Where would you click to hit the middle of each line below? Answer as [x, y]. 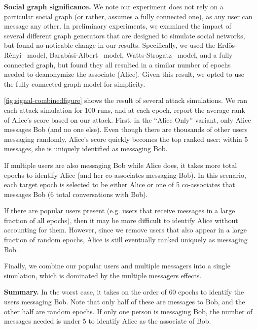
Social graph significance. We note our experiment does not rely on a [114, 6]
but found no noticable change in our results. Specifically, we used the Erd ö [118, 45]
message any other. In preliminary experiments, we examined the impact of [118, 26]
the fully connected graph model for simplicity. [75, 83]
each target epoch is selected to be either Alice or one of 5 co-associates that [120, 184]
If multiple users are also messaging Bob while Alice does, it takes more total [121, 165]
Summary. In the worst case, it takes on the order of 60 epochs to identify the [124, 292]
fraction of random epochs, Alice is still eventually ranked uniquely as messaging [126, 240]
